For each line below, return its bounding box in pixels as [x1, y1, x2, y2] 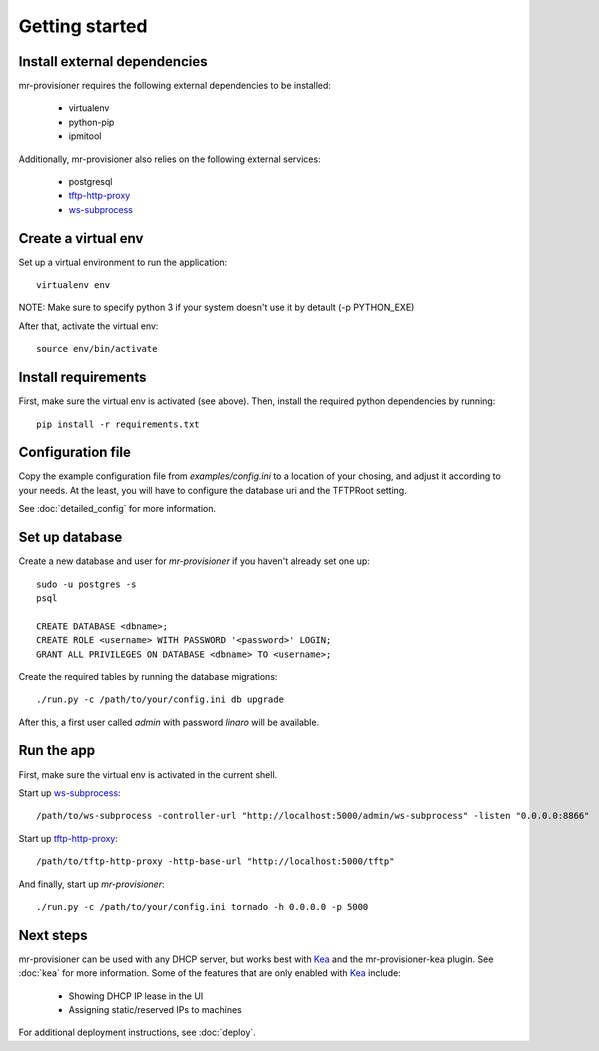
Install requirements [18, 369, 147, 386]
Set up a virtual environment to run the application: [18, 256, 228, 268]
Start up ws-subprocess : [18, 786, 121, 799]
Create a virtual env [18, 230, 144, 247]
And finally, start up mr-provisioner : [18, 878, 165, 890]
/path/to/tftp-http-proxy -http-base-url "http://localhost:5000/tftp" [36, 856, 395, 867]
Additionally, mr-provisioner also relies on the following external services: [18, 153, 321, 165]
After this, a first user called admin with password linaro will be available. [18, 716, 320, 728]
